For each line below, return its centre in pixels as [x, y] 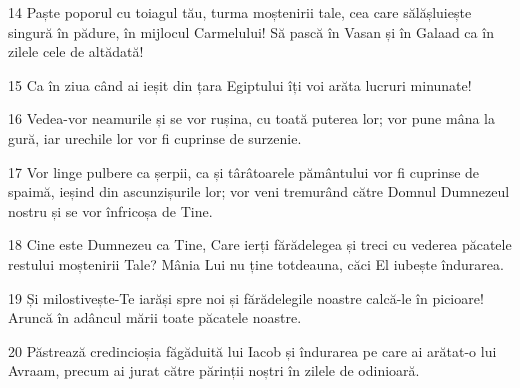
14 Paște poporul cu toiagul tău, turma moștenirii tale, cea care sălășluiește [240, 12]
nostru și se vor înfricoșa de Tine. [110, 210]
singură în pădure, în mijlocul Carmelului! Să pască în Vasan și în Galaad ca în [251, 31]
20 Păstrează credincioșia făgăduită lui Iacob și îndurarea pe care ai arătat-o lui [252, 350]
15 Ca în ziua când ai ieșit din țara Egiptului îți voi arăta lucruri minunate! [240, 84]
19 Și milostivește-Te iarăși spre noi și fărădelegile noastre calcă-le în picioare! [246, 297]
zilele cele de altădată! [76, 51]
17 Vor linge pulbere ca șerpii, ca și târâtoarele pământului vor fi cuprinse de [244, 171]
